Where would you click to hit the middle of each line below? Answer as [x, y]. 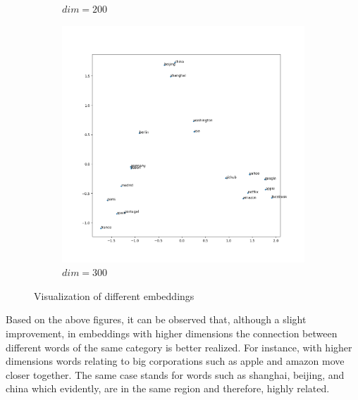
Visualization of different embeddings [114, 295]
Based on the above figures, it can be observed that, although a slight [156, 319]
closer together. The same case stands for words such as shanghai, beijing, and [175, 374]
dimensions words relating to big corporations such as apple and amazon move [175, 361]
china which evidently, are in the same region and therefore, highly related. [168, 388]
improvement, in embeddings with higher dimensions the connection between [172, 333]
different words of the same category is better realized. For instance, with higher [179, 347]
